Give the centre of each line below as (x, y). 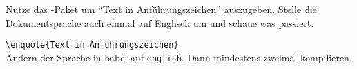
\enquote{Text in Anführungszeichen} (92, 45)
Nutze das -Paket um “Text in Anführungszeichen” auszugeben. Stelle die (161, 9)
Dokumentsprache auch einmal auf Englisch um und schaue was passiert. (160, 22)
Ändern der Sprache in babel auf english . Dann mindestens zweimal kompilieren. (179, 57)
